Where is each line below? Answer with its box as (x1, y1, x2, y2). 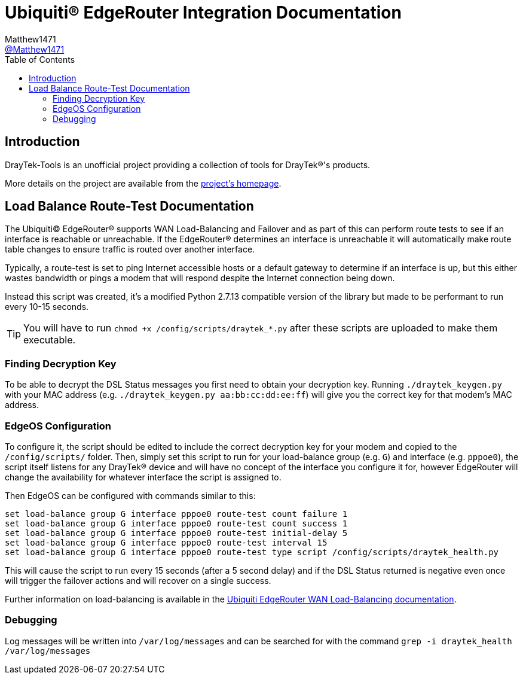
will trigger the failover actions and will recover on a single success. (5, 575, 271, 586)
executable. (23, 334, 76, 346)
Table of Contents (5, 54, 75, 65)
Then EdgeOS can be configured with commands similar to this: (5, 490, 256, 501)
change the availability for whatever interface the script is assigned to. (5, 471, 282, 482)
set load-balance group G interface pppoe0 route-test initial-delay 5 (5, 528, 348, 538)
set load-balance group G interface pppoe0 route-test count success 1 (5, 518, 348, 528)
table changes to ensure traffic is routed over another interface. (5, 244, 255, 255)
